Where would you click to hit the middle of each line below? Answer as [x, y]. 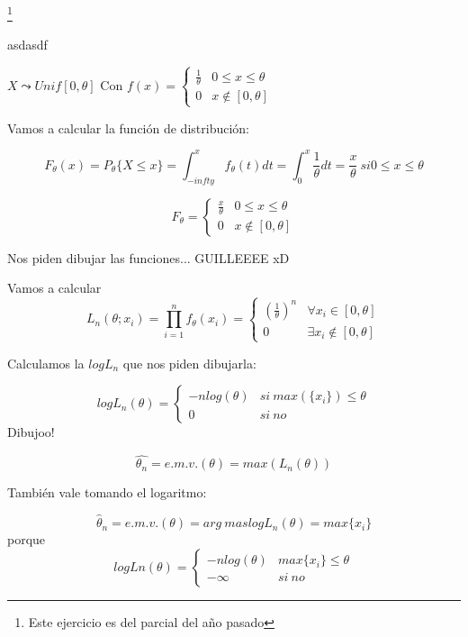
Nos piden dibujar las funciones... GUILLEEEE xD [148, 257]
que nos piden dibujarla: [189, 363]
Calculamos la [46, 363]
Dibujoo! [31, 432]
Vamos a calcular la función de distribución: [128, 127]
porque [27, 539]
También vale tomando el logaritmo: [107, 492]
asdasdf [27, 45]
